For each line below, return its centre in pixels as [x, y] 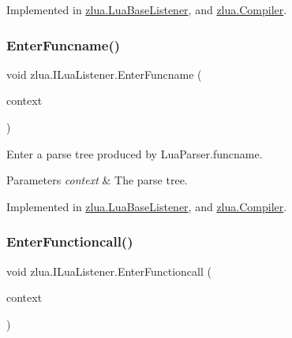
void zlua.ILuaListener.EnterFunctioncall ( [109, 271]
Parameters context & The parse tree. [97, 180]
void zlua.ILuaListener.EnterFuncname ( [104, 74]
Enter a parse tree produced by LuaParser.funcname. [135, 153]
